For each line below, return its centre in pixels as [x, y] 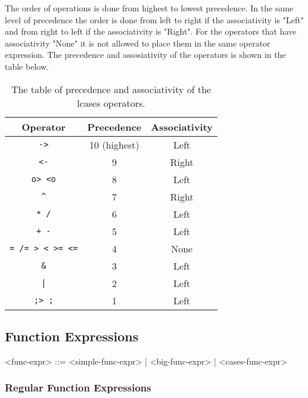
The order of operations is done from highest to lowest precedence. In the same [149, 8]
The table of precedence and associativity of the [111, 89]
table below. [27, 66]
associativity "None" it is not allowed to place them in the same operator [138, 43]
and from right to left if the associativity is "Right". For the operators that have [151, 31]
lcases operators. [111, 103]
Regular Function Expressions [78, 388]
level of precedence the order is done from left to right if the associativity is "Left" [154, 19]
